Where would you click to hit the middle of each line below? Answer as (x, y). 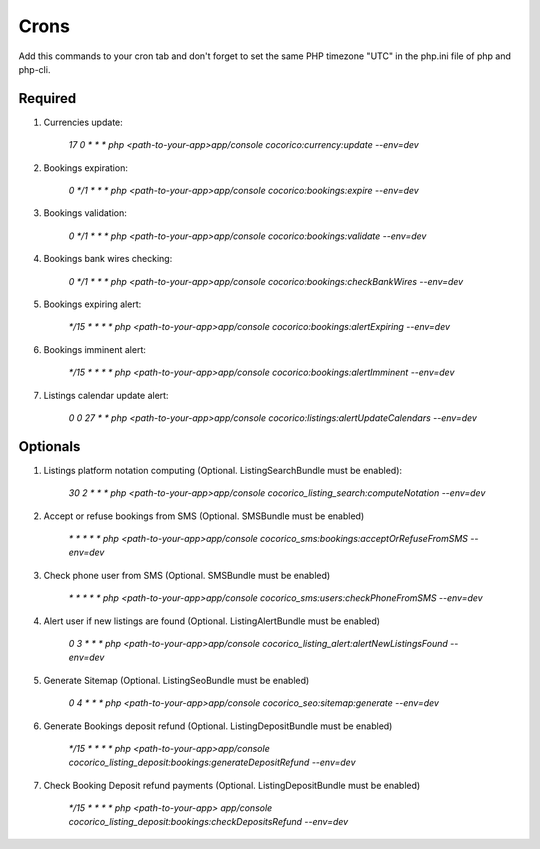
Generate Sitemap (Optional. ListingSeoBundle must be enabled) (176, 680)
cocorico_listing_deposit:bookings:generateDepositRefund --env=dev (212, 762)
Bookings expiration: (86, 167)
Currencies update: (83, 122)
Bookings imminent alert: (95, 349)
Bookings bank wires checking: (108, 259)
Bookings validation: (85, 213)
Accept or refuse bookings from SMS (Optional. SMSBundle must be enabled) (204, 516)
